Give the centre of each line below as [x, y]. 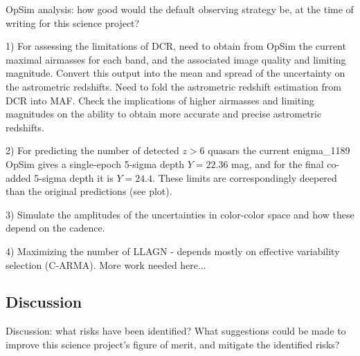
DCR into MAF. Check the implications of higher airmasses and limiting [160, 100]
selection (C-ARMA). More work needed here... [106, 264]
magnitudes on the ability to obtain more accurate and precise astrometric [164, 114]
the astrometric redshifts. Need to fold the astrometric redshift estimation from [173, 86]
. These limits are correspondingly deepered [245, 177]
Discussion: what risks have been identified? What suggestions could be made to [176, 331]
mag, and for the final [278, 163]
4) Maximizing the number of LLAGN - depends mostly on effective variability [173, 251]
